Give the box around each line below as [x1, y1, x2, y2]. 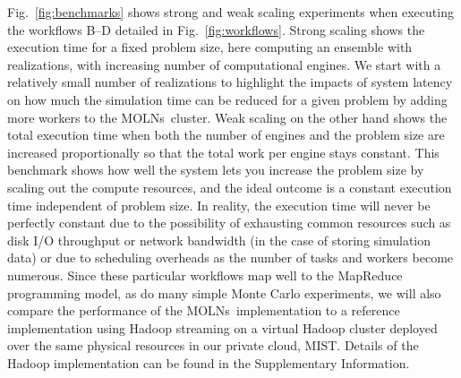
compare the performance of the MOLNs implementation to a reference [7, 301, 400, 320]
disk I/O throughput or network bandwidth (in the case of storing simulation [7, 230, 431, 249]
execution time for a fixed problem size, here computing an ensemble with [7, 38, 413, 56]
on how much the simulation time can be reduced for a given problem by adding [7, 90, 448, 108]
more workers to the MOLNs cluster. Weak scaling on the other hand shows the [7, 107, 448, 126]
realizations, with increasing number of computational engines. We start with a [7, 55, 441, 73]
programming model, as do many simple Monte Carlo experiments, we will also [7, 283, 441, 302]
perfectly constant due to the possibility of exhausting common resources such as [7, 213, 451, 232]
